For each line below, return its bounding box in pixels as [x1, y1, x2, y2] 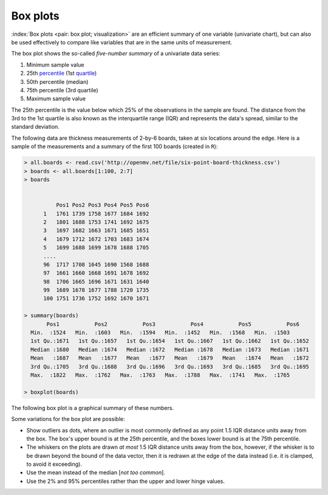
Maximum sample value [26, 95, 86, 103]
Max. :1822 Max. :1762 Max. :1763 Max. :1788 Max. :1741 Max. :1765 [30, 371, 290, 378]
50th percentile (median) [26, 78, 89, 85]
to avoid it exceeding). [26, 460, 82, 468]
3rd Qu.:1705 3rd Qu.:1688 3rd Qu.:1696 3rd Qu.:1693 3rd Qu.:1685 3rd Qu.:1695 [30, 363, 309, 370]
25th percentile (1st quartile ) [26, 70, 97, 77]
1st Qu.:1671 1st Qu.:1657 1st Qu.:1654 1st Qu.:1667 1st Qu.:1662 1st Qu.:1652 [30, 338, 309, 344]
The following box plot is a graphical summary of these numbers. [11, 404, 174, 411]
